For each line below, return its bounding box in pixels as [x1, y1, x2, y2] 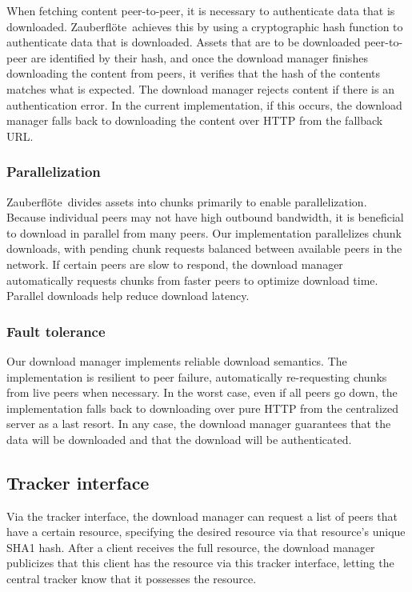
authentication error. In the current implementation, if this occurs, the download [6, 96, 402, 113]
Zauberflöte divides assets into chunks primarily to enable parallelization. [6, 193, 367, 210]
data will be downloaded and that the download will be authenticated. [6, 430, 352, 447]
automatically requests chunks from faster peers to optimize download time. [6, 271, 378, 288]
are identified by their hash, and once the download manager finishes [30, 49, 368, 66]
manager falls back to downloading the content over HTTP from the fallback [6, 112, 383, 129]
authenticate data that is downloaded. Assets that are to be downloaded [6, 34, 361, 50]
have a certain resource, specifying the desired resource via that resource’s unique [6, 523, 406, 540]
